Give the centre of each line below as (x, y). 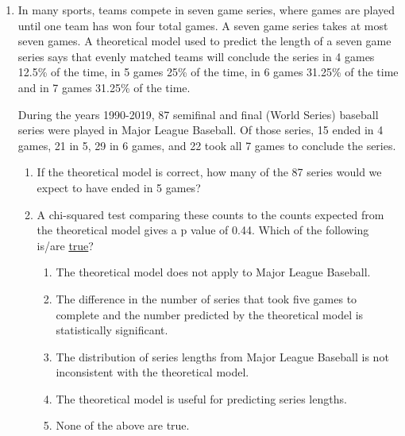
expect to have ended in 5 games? (119, 187)
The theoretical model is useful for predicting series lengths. (201, 398)
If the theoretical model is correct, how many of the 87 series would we (209, 172)
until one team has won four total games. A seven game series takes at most (203, 25)
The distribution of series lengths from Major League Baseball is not (222, 356)
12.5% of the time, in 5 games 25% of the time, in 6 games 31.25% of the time (208, 72)
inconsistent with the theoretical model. (152, 372)
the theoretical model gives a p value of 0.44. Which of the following (203, 230)
